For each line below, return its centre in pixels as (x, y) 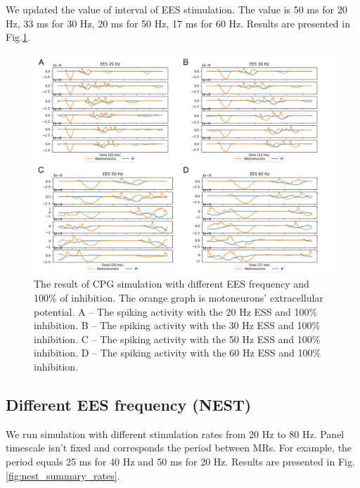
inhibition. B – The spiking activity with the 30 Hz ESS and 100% (177, 325)
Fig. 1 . (18, 37)
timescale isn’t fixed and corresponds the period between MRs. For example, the (179, 448)
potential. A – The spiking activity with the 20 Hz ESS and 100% (176, 311)
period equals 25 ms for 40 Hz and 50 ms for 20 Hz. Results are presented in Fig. (180, 461)
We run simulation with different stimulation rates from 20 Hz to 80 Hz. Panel (175, 434)
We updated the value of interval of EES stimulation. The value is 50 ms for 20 (176, 9)
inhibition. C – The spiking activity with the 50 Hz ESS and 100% (177, 339)
